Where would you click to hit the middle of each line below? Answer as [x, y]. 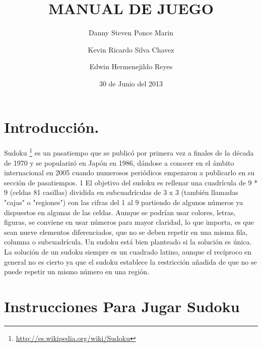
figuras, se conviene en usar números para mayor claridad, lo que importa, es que [129, 222]
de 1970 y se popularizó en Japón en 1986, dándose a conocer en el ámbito [119, 162]
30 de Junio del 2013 [131, 83]
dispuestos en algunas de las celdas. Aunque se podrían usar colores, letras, [120, 212]
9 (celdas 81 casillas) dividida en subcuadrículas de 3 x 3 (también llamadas [121, 192]
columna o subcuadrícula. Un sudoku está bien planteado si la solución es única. [128, 242]
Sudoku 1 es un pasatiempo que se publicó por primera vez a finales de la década [129, 152]
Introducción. [52, 127]
